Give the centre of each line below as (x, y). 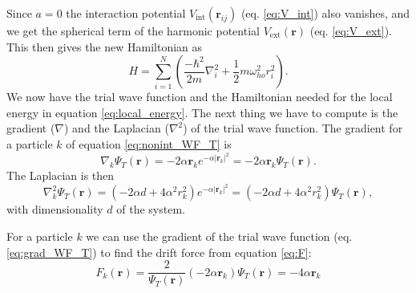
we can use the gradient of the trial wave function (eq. (219, 236)
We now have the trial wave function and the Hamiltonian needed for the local (200, 97)
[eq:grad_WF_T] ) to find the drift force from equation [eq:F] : (159, 252)
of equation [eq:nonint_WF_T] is (149, 143)
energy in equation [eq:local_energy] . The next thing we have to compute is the (202, 112)
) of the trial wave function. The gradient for (293, 128)
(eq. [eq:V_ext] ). (351, 31)
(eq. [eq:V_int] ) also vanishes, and (325, 13)
